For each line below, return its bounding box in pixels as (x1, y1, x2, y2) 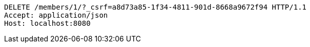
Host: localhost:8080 (4, 19, 91, 27)
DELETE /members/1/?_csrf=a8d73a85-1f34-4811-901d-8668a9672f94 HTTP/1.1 (4, 3, 307, 11)
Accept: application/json (4, 11, 108, 19)
